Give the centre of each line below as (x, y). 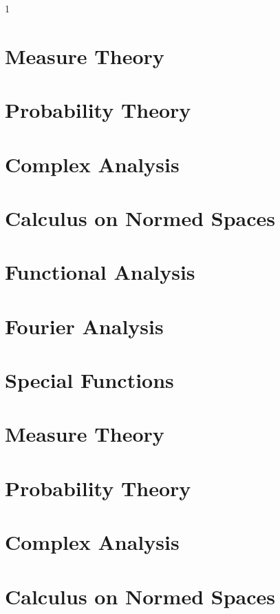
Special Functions (89, 380)
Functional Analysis (100, 272)
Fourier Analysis (84, 326)
